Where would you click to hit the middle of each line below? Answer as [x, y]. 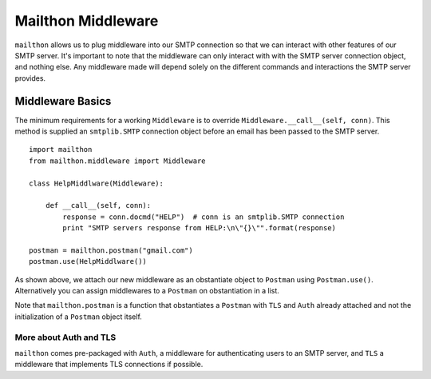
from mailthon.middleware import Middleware [118, 161]
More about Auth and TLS [65, 337]
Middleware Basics [63, 101]
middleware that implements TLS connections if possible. [109, 365]
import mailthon [61, 150]
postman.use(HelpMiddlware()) [88, 261]
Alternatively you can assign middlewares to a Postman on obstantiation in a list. [147, 291]
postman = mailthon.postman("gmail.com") [111, 250]
